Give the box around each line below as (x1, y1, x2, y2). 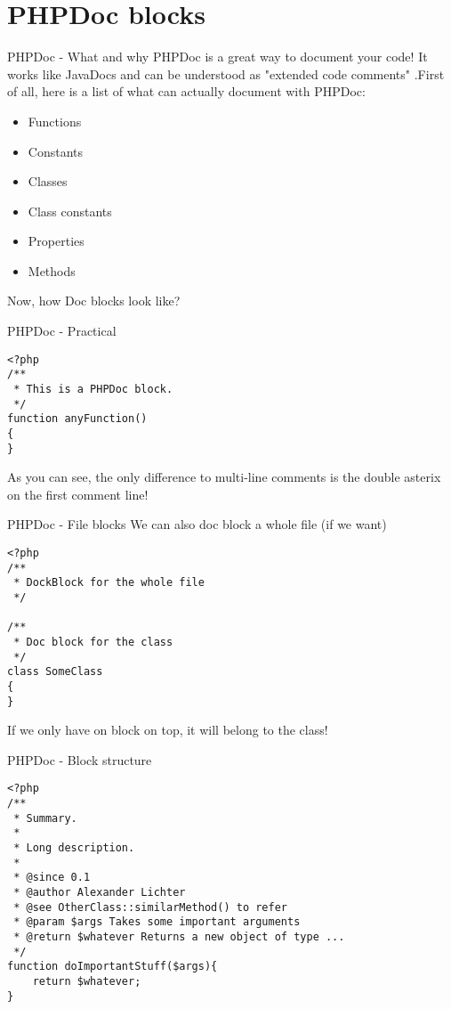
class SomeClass (7, 665, 103, 679)
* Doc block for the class (13, 635, 173, 648)
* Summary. (13, 811, 77, 825)
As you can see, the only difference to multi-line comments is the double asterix (7, 468, 441, 486)
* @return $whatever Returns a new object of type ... (13, 931, 345, 943)
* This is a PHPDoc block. (13, 382, 173, 395)
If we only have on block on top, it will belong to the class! (7, 720, 328, 739)
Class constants (28, 201, 112, 220)
